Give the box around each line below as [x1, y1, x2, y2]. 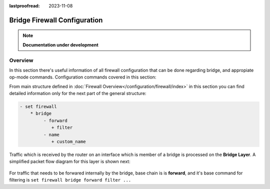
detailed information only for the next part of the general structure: [9, 90, 146, 96]
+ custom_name [51, 139, 86, 144]
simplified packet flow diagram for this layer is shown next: [9, 158, 130, 164]
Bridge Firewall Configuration [9, 15, 103, 24]
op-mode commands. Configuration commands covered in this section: [9, 74, 156, 80]
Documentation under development [22, 41, 98, 47]
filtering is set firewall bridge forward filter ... [9, 177, 131, 183]
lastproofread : [9, 3, 40, 8]
